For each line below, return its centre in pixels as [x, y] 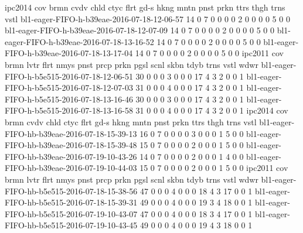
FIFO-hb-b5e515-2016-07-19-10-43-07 [71, 213]
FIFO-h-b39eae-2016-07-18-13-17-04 [69, 53]
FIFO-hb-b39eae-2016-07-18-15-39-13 [71, 133]
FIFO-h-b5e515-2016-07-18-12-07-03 [69, 88]
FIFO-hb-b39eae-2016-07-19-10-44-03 [71, 168]
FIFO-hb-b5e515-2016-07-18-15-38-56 [71, 191]
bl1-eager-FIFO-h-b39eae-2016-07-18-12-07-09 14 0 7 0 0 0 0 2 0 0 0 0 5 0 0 [139, 30]
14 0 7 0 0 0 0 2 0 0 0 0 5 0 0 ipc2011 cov [209, 53]
